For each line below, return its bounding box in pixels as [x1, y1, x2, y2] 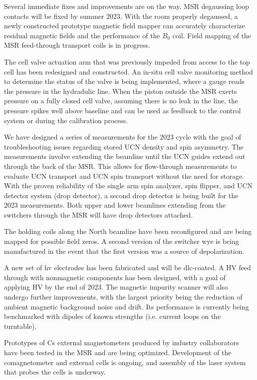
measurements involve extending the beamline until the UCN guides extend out [4, 151, 246, 161]
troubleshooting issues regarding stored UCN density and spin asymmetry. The [4, 141, 244, 152]
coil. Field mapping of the [172, 30, 251, 40]
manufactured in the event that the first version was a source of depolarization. [4, 245, 245, 256]
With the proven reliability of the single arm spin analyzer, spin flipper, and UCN [4, 180, 253, 191]
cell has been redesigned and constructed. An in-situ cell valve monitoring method [4, 66, 253, 76]
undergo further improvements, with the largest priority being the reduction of [4, 292, 243, 302]
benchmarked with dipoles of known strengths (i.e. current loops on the [4, 311, 221, 321]
